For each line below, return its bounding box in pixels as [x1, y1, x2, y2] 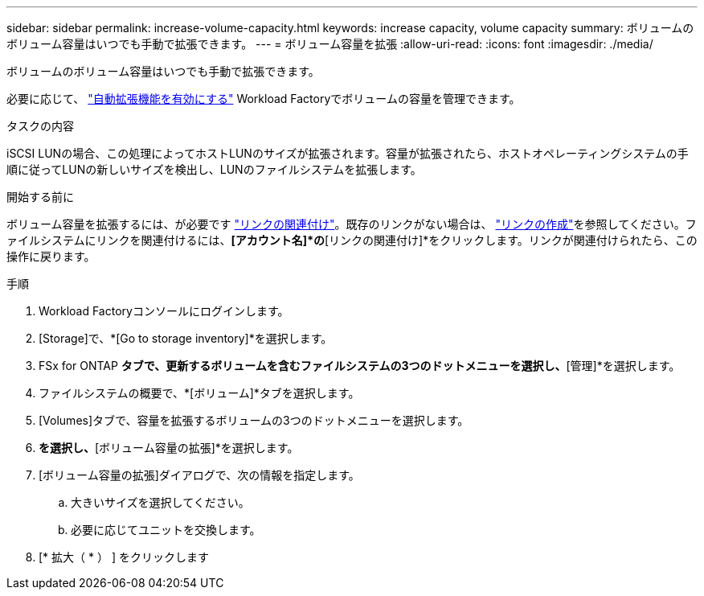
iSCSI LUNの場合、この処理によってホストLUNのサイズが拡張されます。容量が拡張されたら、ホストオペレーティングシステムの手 [6, 146, 689, 160]
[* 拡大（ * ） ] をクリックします [39, 550, 209, 564]
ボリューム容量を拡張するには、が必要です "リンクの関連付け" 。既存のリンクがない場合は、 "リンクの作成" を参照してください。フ [6, 217, 697, 231]
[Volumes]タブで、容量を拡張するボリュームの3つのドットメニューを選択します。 [39, 413, 469, 427]
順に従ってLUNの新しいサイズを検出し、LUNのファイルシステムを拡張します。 [6, 162, 422, 176]
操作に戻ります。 [6, 249, 96, 263]
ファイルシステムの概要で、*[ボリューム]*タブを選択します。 [39, 386, 360, 400]
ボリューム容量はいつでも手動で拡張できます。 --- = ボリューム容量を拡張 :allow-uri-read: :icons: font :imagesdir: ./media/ [6, 37, 653, 51]
